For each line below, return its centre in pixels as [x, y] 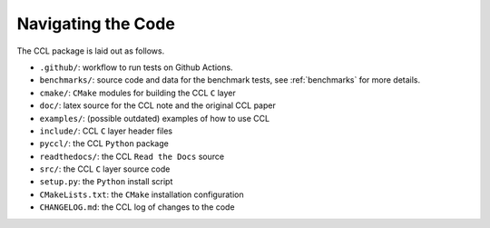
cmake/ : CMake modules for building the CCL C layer [137, 93]
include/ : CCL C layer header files [106, 131]
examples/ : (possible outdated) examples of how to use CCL [155, 118]
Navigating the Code [96, 24]
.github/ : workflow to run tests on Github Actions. [136, 67]
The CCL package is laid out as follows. [91, 51]
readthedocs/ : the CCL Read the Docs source [132, 156]
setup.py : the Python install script [106, 182]
